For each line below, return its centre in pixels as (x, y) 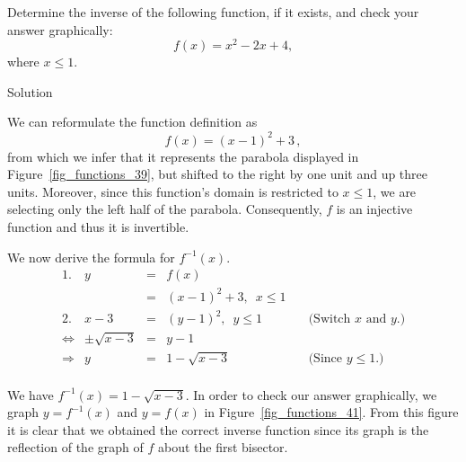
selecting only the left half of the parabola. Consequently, (165, 209)
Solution (30, 91)
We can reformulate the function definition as (132, 122)
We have (31, 394)
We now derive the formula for (91, 257)
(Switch (330, 320)
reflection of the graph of (75, 447)
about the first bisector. (223, 447)
